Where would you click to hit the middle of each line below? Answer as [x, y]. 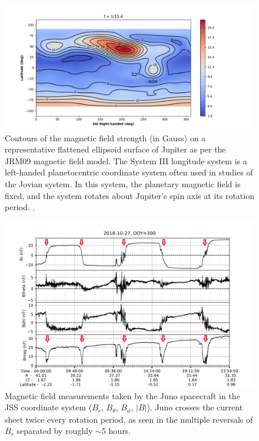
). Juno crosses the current [195, 407]
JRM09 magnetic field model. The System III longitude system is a [126, 160]
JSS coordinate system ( [49, 407]
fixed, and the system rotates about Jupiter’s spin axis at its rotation [129, 195]
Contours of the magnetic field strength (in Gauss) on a [105, 137]
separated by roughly [55, 431]
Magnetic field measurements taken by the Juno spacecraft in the [122, 395]
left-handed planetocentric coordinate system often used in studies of [129, 172]
